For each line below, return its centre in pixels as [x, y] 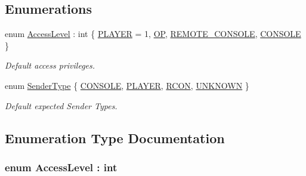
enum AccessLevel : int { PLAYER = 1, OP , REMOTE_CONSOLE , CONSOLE [153, 34]
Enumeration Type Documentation [115, 138]
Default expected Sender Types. [61, 105]
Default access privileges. [50, 65]
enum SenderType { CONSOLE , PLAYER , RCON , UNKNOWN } [127, 85]
